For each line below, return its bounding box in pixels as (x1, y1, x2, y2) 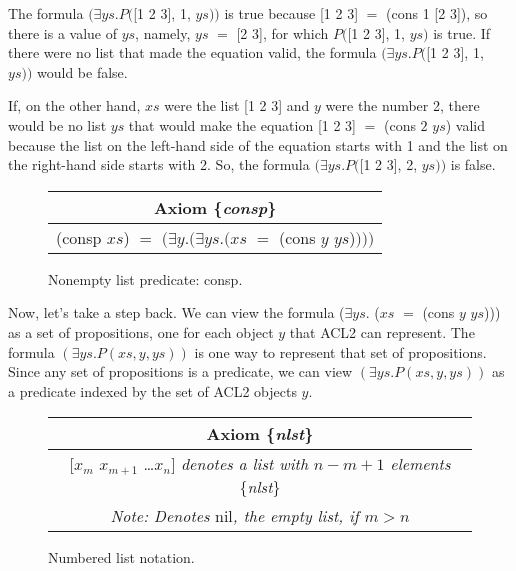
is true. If (433, 22, 491, 43)
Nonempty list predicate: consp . (48, 268, 243, 289)
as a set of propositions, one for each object (8, 321, 274, 342)
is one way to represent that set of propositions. (194, 341, 487, 362)
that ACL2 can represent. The (289, 321, 475, 342)
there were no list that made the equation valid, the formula (8, 42, 377, 63)
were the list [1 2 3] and (164, 95, 310, 116)
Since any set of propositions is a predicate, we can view (8, 361, 353, 382)
